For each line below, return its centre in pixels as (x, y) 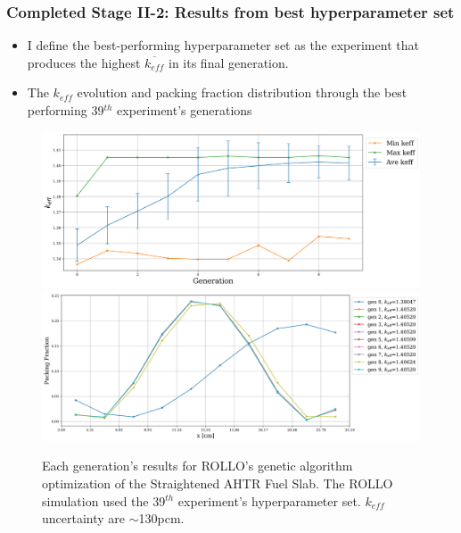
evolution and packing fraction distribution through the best (242, 92)
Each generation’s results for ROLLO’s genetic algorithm (198, 466)
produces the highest (84, 62)
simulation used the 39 (104, 500)
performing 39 (66, 110)
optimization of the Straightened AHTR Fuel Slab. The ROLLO (218, 483)
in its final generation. (228, 62)
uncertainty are (84, 518)
